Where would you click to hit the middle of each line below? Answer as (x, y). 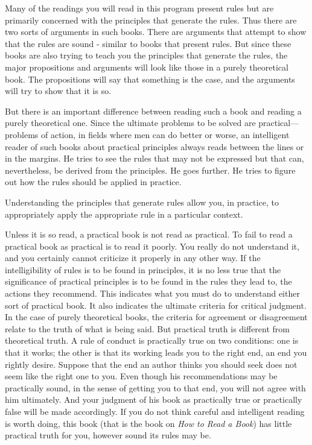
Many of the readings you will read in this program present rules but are (139, 8)
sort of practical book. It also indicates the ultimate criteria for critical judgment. (156, 305)
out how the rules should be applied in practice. (93, 182)
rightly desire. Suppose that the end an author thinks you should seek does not (151, 364)
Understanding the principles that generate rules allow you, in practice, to (142, 202)
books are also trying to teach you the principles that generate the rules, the (146, 55)
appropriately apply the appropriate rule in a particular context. (124, 214)
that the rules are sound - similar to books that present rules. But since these (148, 43)
